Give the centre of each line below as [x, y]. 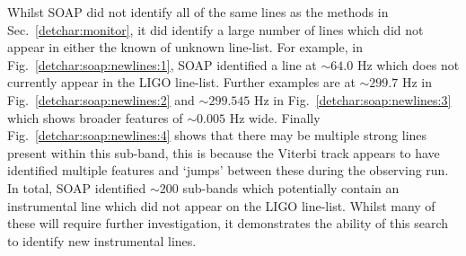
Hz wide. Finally [275, 117]
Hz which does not [408, 64]
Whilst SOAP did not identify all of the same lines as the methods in [198, 12]
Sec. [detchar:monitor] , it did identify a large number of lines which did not [215, 29]
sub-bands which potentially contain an [291, 187]
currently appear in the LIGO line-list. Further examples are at [181, 82]
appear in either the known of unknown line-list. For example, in [185, 47]
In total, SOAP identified [77, 187]
